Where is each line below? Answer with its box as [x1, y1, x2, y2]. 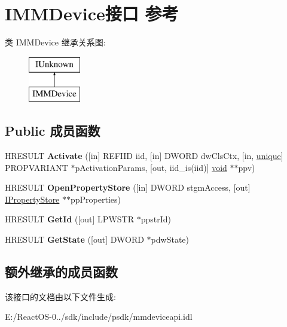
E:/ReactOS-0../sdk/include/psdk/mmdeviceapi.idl [5, 310, 193, 323]
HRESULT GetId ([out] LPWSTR [5, 213, 134, 225]
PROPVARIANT [5, 161, 68, 173]
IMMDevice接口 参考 [5, 1, 179, 26]
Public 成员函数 [5, 121, 100, 140]
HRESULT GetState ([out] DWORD [5, 233, 144, 246]
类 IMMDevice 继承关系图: [5, 36, 106, 48]
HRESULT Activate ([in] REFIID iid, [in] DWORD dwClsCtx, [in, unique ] [5, 149, 283, 162]
